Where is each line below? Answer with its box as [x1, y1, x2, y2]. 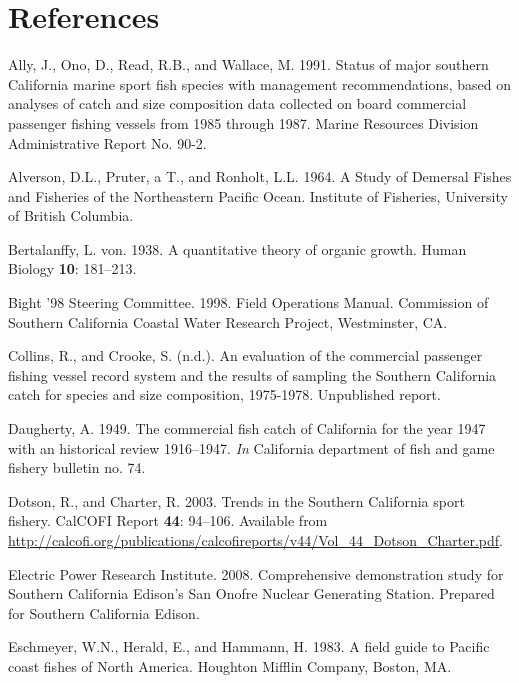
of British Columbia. [8, 205, 134, 226]
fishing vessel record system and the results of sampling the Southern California [8, 364, 497, 385]
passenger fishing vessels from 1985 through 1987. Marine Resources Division [8, 112, 479, 133]
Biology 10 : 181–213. [8, 258, 137, 279]
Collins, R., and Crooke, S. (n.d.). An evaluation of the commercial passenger [8, 345, 483, 366]
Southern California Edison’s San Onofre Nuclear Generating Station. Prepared [8, 583, 495, 604]
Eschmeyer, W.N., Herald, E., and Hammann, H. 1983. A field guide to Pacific [8, 636, 490, 657]
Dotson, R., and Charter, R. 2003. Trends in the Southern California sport [8, 490, 465, 511]
